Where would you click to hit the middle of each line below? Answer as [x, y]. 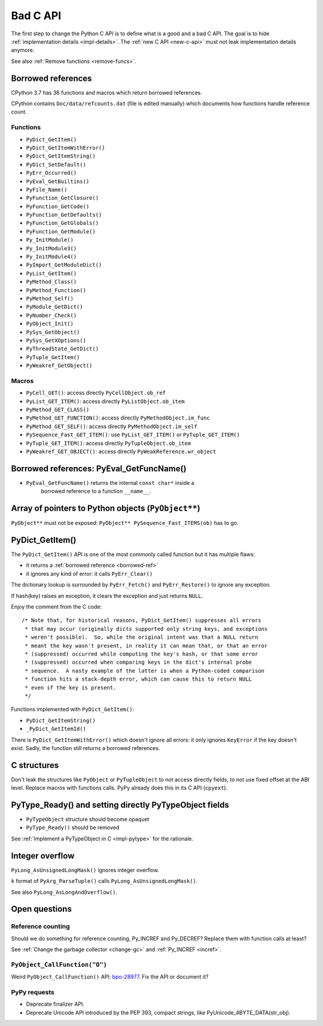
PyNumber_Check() [51, 315]
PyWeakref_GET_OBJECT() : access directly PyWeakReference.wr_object [121, 451]
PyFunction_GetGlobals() [62, 223]
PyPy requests [33, 992]
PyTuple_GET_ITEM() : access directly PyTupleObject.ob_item [109, 443]
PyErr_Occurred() [51, 173]
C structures [35, 765]
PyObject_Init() [50, 324]
